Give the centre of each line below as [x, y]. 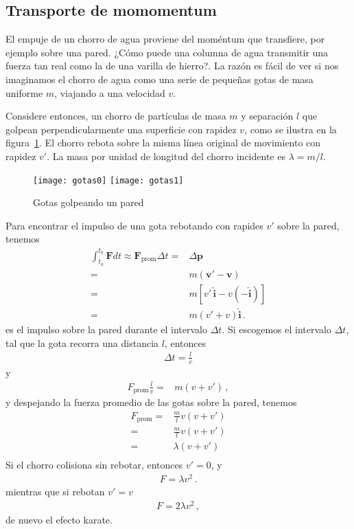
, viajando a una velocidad [110, 92]
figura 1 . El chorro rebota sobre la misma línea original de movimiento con [163, 143]
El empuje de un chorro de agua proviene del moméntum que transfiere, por [165, 39]
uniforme [24, 92]
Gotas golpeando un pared [88, 202]
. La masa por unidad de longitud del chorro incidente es [166, 156]
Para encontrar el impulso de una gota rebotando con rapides [134, 225]
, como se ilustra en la [291, 129]
